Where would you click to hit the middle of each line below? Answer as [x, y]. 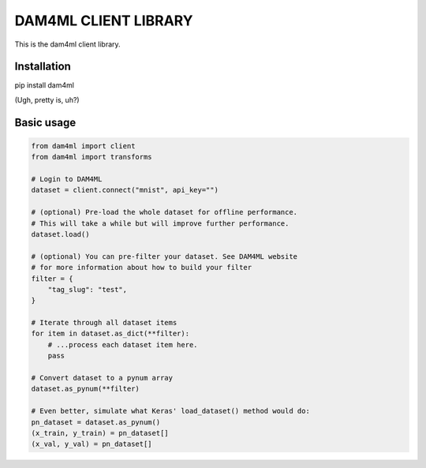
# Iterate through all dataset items [104, 323]
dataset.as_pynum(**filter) [85, 389]
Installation [43, 67]
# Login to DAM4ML [67, 179]
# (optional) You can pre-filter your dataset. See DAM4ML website [164, 256]
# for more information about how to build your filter [142, 268]
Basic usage [45, 122]
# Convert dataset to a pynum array [102, 378]
